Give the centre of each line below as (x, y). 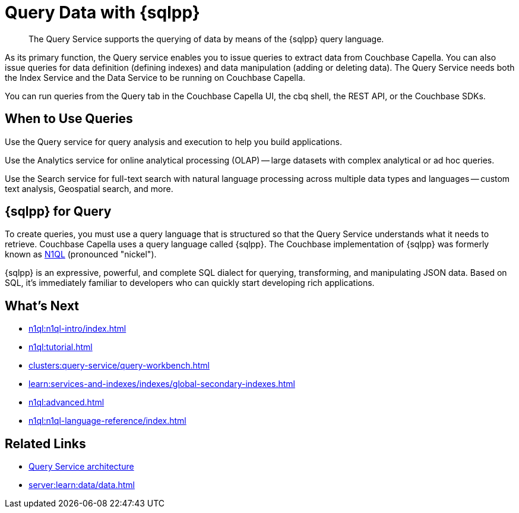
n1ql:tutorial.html (61, 347)
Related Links (45, 443)
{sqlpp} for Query (58, 212)
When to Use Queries (69, 119)
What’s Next (42, 306)
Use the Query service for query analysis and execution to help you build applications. (173, 141)
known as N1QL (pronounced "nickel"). (81, 254)
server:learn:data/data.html (82, 485)
